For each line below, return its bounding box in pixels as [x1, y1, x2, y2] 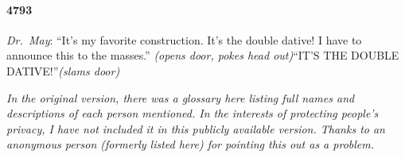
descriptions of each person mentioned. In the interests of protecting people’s [6, 105, 379, 121]
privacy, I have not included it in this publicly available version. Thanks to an [6, 120, 385, 137]
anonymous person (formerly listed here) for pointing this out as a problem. [6, 136, 374, 152]
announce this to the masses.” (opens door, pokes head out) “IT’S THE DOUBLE [6, 47, 399, 64]
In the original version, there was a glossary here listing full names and [6, 89, 355, 106]
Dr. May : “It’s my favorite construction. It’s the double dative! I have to [6, 31, 362, 48]
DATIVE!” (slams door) [6, 62, 120, 79]
